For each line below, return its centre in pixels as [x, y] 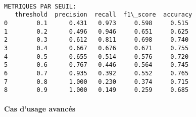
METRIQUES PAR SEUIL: [40, 6]
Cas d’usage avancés [40, 109]
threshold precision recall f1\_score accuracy [104, 15]
